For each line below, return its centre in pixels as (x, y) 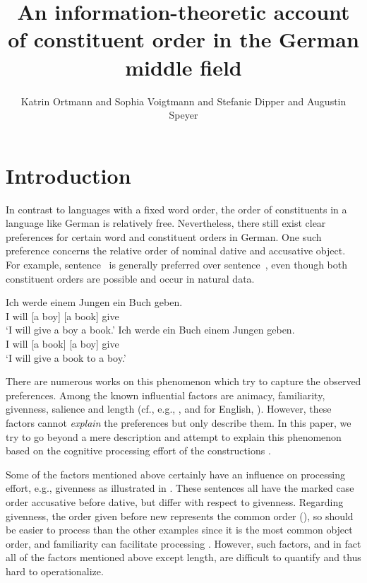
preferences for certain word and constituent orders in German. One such (164, 236)
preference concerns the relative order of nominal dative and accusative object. (176, 251)
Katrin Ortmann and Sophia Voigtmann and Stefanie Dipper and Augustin (183, 101)
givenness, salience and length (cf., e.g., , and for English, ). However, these (169, 409)
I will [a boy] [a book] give (62, 316)
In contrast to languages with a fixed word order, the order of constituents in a (176, 209)
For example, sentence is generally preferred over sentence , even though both (177, 264)
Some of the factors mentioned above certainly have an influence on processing (175, 474)
